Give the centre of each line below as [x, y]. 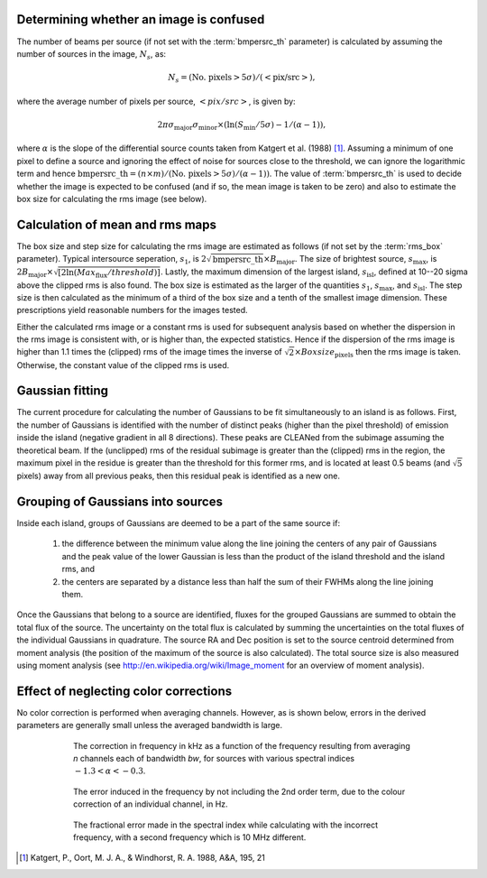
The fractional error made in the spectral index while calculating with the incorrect [226, 825]
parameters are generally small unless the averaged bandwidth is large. [150, 726]
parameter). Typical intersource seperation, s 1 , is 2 [111, 260]
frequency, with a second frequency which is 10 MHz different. [190, 837]
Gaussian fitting [62, 391]
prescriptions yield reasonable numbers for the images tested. [132, 310]
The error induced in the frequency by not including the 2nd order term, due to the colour [239, 791]
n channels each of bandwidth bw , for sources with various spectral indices [214, 758]
